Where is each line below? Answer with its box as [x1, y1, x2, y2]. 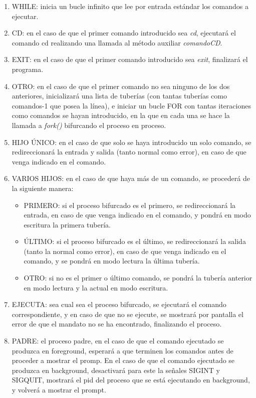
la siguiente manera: [12, 182, 74, 193]
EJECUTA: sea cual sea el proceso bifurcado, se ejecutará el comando [12, 299, 226, 309]
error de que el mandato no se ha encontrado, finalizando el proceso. [12, 318, 222, 329]
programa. [12, 63, 44, 74]
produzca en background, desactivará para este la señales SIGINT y [12, 364, 220, 375]
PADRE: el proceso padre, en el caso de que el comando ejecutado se [12, 335, 224, 346]
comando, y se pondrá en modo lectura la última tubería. [24, 255, 200, 266]
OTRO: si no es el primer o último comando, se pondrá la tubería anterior [24, 272, 252, 283]
